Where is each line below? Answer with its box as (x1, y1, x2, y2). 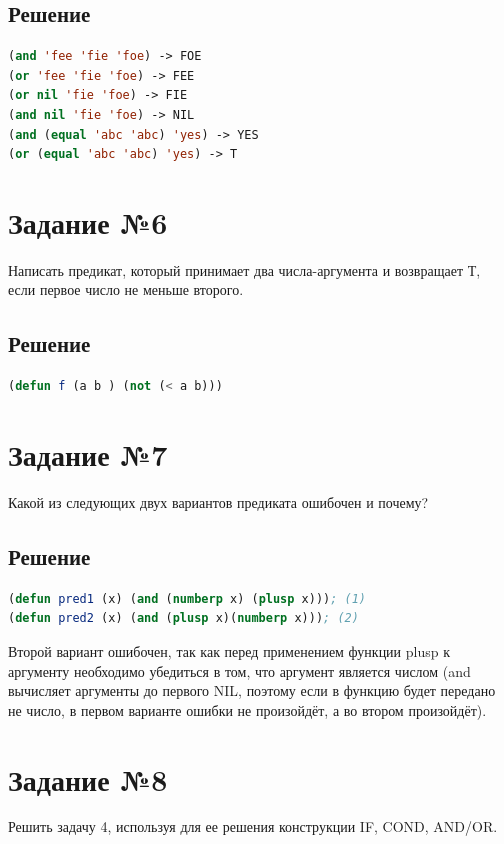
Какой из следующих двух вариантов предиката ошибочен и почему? (8, 492, 429, 512)
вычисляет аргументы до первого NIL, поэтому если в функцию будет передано (8, 680, 496, 701)
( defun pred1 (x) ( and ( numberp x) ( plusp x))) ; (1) (8, 591, 367, 606)
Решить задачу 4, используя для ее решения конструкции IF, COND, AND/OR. (8, 816, 498, 837)
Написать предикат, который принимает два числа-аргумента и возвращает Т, (8, 259, 481, 280)
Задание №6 (8, 201, 168, 242)
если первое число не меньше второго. (8, 279, 244, 300)
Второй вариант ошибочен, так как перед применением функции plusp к (8, 640, 450, 661)
